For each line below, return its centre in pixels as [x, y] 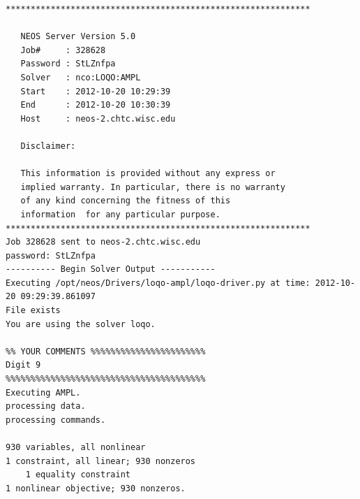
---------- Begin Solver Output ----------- [111, 269]
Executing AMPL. [43, 392]
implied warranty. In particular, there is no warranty [153, 187]
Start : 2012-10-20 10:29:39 [96, 91]
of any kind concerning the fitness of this [126, 201]
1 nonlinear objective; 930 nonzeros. [96, 488]
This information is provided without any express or [148, 174]
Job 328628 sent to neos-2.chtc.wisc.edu [103, 242]
